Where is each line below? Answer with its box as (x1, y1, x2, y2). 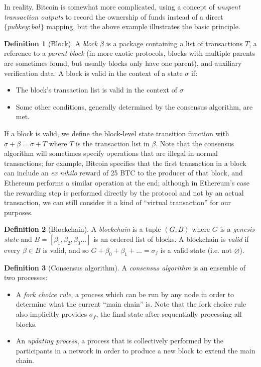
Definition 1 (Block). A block (4, 38, 98, 48)
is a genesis (220, 224, 255, 234)
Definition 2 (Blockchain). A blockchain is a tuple (4, 224, 161, 234)
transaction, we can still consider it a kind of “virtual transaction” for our (4, 197, 231, 208)
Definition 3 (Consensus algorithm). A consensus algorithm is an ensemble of (4, 262, 246, 272)
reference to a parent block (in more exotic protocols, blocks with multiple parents (4, 48, 255, 58)
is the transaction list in (76, 138, 150, 148)
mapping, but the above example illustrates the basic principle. (46, 21, 240, 32)
